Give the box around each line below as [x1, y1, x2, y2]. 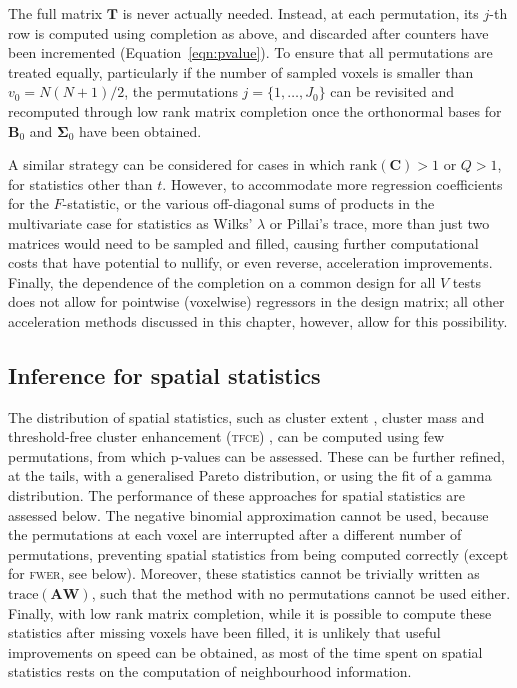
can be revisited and [330, 81, 455, 102]
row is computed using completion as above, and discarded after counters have [8, 22, 489, 43]
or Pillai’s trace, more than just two [269, 212, 490, 233]
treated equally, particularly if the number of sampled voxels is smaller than [8, 61, 474, 82]
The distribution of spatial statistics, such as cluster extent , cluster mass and [8, 406, 485, 427]
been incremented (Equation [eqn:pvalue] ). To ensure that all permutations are [8, 42, 493, 63]
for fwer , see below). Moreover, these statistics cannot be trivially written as [8, 563, 480, 584]
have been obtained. [79, 120, 202, 141]
